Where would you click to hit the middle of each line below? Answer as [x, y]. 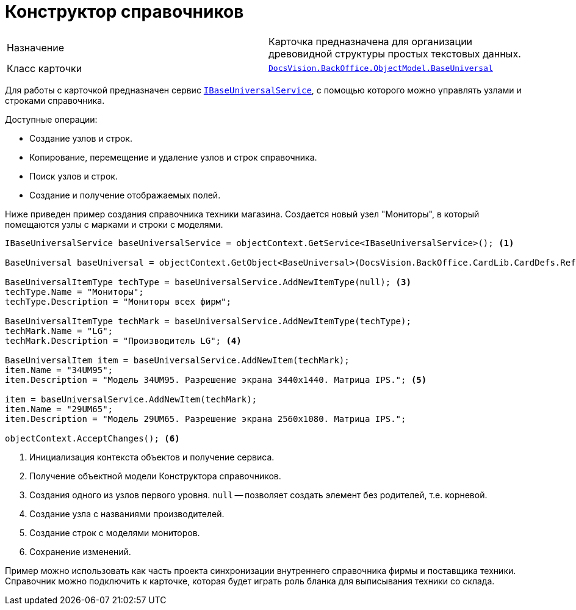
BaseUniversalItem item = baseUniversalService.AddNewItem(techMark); [177, 360]
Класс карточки [45, 68]
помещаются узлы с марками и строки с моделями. [114, 224]
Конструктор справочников [124, 12]
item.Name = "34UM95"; [59, 370]
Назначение [35, 47]
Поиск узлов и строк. [74, 176]
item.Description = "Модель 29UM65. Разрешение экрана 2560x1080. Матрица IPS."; [206, 419]
